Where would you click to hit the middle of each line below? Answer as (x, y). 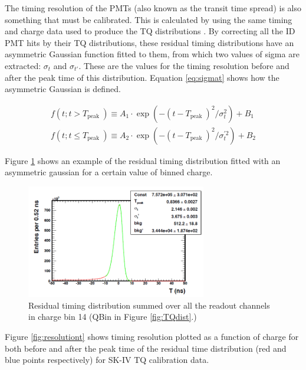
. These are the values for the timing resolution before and (184, 65)
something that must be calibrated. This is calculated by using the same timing (149, 19)
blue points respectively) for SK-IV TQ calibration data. (107, 360)
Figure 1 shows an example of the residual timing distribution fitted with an (143, 160)
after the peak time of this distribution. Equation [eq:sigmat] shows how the (142, 77)
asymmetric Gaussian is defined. (63, 89)
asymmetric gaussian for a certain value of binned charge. (109, 172)
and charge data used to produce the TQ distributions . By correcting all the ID (150, 31)
